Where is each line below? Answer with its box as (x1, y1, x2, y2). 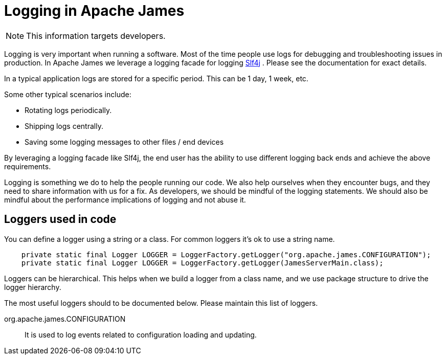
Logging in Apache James (4, 2, 185, 19)
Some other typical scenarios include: (4, 89, 131, 99)
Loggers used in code (4, 213, 117, 226)
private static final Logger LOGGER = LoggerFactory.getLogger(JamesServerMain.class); (21, 258, 384, 267)
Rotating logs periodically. (25, 105, 112, 115)
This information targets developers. (26, 30, 166, 41)
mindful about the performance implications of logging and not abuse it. (4, 195, 246, 204)
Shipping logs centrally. (25, 121, 103, 130)
